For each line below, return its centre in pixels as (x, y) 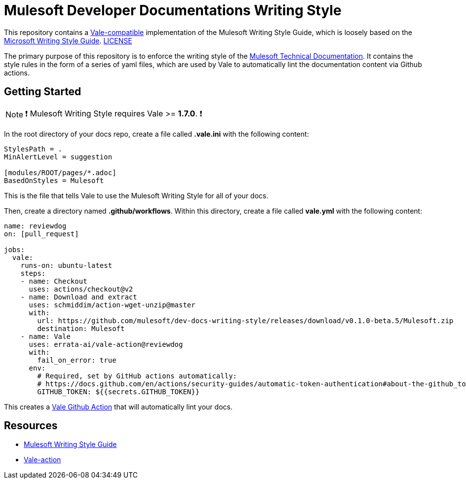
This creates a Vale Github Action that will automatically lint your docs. (118, 407)
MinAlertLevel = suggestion (58, 157)
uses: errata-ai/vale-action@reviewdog (106, 344)
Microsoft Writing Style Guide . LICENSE (68, 40)
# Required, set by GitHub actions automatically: (137, 376)
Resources (31, 426)
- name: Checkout (54, 281)
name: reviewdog (35, 226)
